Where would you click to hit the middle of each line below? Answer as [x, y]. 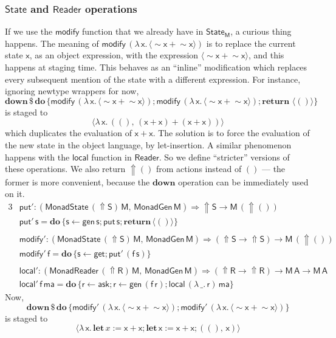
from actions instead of [199, 169]
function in [111, 157]
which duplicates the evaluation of [68, 133]
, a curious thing [261, 31]
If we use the [29, 31]
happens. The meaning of [52, 43]
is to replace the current [251, 43]
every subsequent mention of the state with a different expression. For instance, [153, 79]
